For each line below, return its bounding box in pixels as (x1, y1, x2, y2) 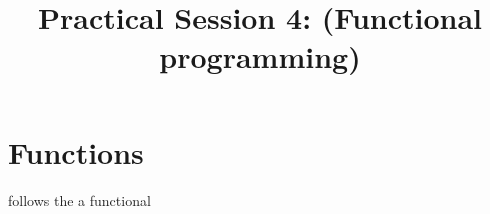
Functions (8, 131, 144, 172)
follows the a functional (8, 189, 151, 210)
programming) (159, 36, 361, 77)
